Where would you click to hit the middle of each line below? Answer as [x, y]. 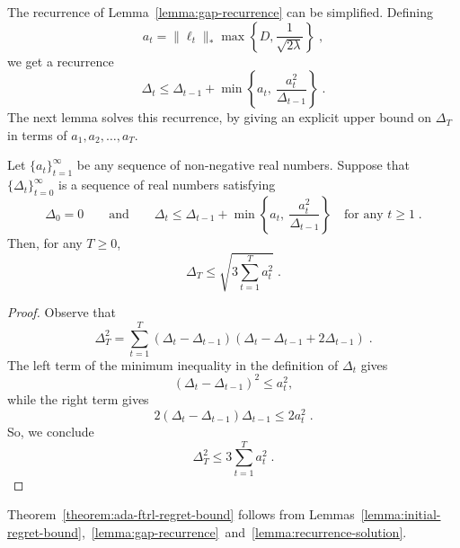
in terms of [37, 134]
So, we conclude [51, 431]
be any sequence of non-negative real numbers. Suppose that [243, 165]
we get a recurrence [61, 61]
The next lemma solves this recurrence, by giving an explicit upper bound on [220, 117]
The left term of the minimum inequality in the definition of [173, 364]
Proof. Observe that [62, 312]
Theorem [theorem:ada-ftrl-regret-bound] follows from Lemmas [181, 514]
